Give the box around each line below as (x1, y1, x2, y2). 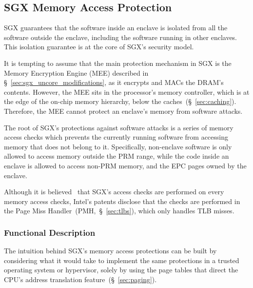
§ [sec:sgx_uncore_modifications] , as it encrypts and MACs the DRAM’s (4, 77, 224, 87)
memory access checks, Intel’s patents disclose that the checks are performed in (4, 196, 240, 206)
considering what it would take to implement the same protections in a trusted (4, 255, 239, 265)
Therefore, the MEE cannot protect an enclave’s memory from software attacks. (4, 105, 243, 116)
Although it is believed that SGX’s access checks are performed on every (4, 186, 224, 197)
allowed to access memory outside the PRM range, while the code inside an (4, 151, 229, 161)
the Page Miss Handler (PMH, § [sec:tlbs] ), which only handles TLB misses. (4, 206, 234, 216)
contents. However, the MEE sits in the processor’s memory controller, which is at (4, 86, 250, 97)
